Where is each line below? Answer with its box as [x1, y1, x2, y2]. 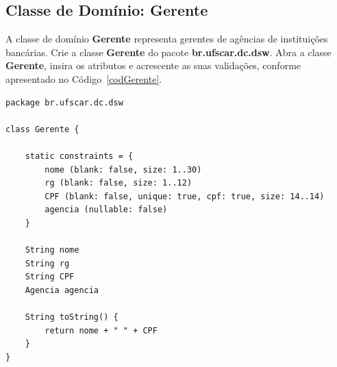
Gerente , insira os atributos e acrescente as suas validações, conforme [5, 58, 301, 73]
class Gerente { [5, 124, 79, 134]
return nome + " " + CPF [45, 325, 158, 336]
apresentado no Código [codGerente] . [5, 71, 162, 86]
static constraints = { [25, 151, 134, 161]
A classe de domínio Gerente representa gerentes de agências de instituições [5, 31, 328, 46]
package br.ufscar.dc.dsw [5, 97, 123, 107]
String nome [25, 245, 79, 255]
